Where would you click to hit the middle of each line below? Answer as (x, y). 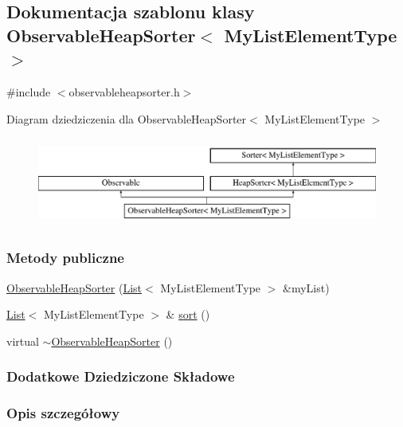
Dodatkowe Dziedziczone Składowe (121, 376)
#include (29, 91)
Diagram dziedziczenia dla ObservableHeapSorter (127, 118)
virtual (23, 341)
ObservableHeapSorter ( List (74, 287)
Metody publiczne (65, 258)
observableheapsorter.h (124, 91)
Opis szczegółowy (63, 413)
